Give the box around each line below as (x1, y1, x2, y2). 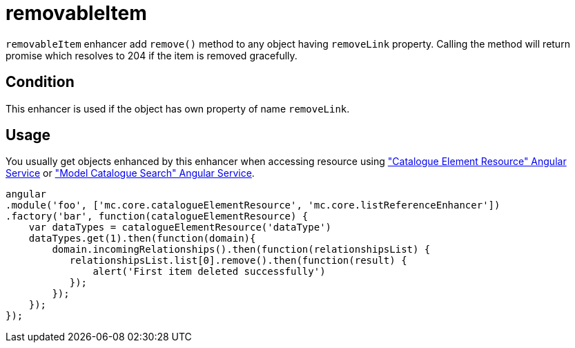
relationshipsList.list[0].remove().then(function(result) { (69, 255, 407, 267)
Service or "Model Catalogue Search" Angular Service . (6, 167, 255, 180)
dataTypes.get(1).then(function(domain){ (28, 233, 256, 244)
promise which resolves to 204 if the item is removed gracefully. (6, 49, 298, 61)
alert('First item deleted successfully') (92, 266, 326, 278)
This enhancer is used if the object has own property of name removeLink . (6, 102, 350, 115)
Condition (6, 73, 75, 91)
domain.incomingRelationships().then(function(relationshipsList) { (52, 244, 431, 255)
